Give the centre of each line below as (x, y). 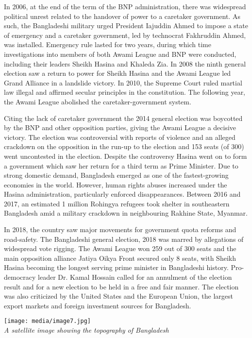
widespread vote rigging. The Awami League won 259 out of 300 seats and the (120, 248)
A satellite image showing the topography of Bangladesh (86, 330)
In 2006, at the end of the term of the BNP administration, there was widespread (125, 6)
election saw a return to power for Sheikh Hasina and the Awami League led (118, 73)
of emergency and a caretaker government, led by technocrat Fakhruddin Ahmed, (125, 35)
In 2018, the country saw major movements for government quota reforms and (120, 229)
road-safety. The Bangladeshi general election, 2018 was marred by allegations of (124, 239)
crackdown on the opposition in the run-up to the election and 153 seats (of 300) (124, 146)
